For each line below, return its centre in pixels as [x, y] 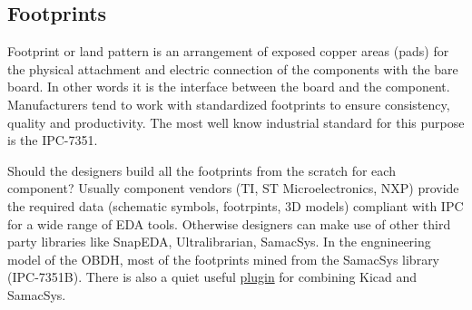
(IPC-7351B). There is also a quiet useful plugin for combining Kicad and [212, 277]
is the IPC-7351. [53, 140]
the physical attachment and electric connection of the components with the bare [233, 68]
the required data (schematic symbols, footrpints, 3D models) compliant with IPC [236, 205]
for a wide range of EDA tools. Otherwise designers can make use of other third [229, 223]
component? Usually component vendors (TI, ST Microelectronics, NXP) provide [233, 188]
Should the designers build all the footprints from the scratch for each [202, 170]
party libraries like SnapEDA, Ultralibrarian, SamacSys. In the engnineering [219, 242]
